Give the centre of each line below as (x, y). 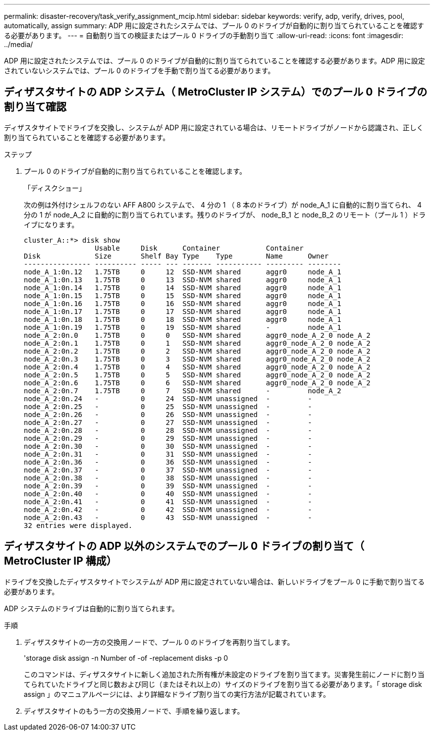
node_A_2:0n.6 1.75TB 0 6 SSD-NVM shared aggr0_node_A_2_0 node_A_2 (197, 383)
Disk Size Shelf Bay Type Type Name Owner (176, 256)
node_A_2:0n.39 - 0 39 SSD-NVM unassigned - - (168, 486)
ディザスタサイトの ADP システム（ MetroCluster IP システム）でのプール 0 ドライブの (216, 92)
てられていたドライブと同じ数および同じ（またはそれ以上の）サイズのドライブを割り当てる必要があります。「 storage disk (223, 684)
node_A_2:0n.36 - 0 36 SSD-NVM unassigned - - (168, 462)
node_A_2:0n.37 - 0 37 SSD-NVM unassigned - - (168, 470)
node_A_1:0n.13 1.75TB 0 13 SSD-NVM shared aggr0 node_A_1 (183, 280)
